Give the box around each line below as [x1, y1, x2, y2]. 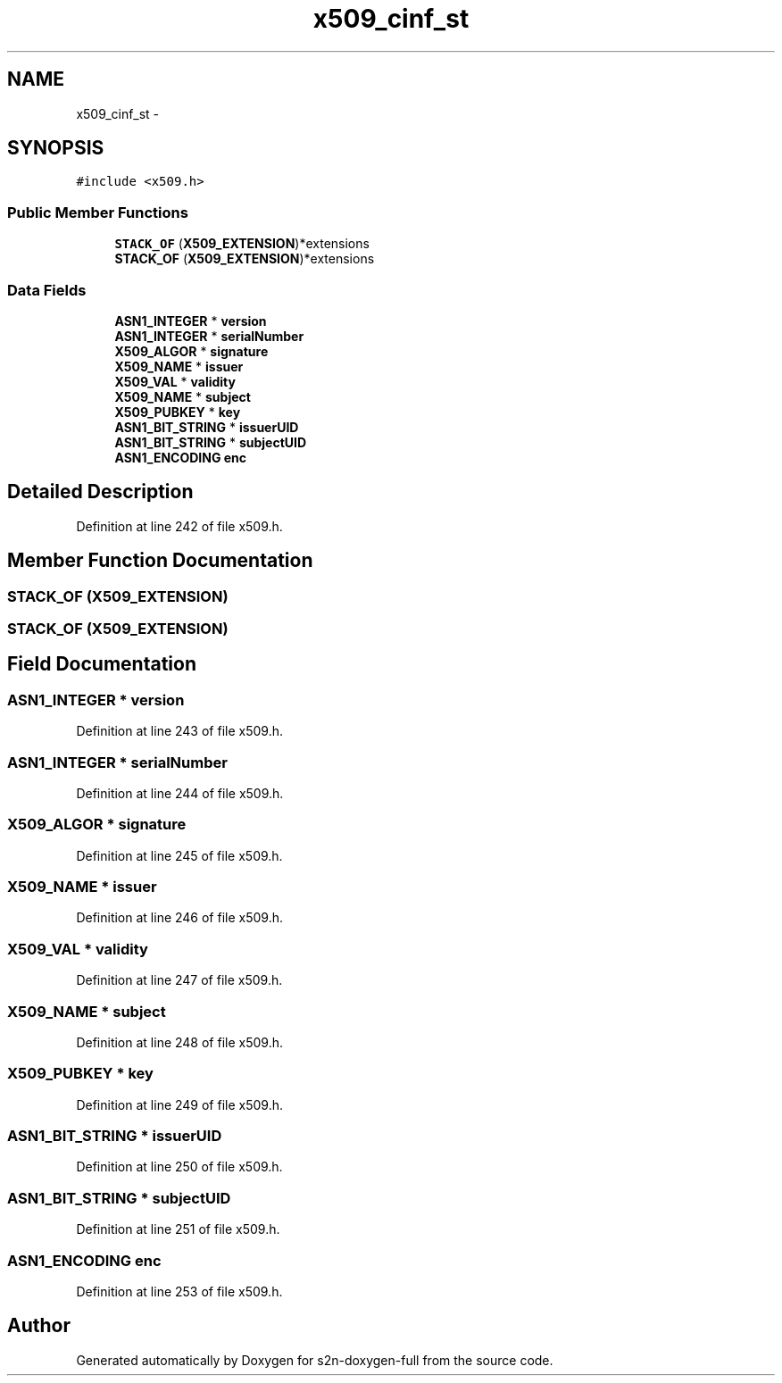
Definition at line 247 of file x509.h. [76, 972, 283, 988]
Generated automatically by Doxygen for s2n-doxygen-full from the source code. [76, 1352, 553, 1368]
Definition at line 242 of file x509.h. [76, 518, 283, 534]
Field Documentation [7, 653, 196, 676]
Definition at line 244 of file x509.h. [76, 785, 284, 801]
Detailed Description [7, 480, 194, 504]
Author [7, 1314, 71, 1337]
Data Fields [7, 280, 87, 299]
